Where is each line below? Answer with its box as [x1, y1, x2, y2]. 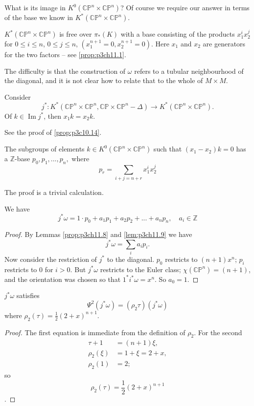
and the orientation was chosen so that [4, 274, 121, 284]
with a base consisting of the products [120, 29, 235, 39]
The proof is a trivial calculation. [4, 187, 104, 197]
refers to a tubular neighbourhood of [134, 65, 244, 76]
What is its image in [4, 2, 66, 12]
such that [153, 144, 182, 154]
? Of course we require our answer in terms [120, 2, 250, 12]
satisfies [16, 290, 40, 300]
